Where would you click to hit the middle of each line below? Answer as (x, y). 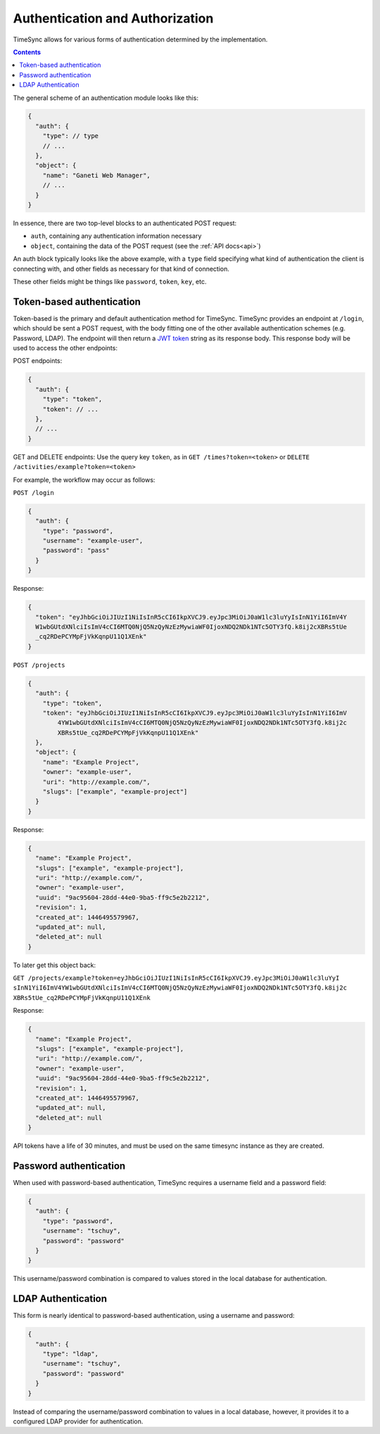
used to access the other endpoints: (65, 348)
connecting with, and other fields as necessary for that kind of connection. (121, 269)
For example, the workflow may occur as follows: (84, 480)
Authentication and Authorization (113, 18)
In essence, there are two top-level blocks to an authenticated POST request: (125, 223)
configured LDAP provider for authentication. (78, 1421)
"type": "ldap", (70, 1353)
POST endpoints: (38, 361)
